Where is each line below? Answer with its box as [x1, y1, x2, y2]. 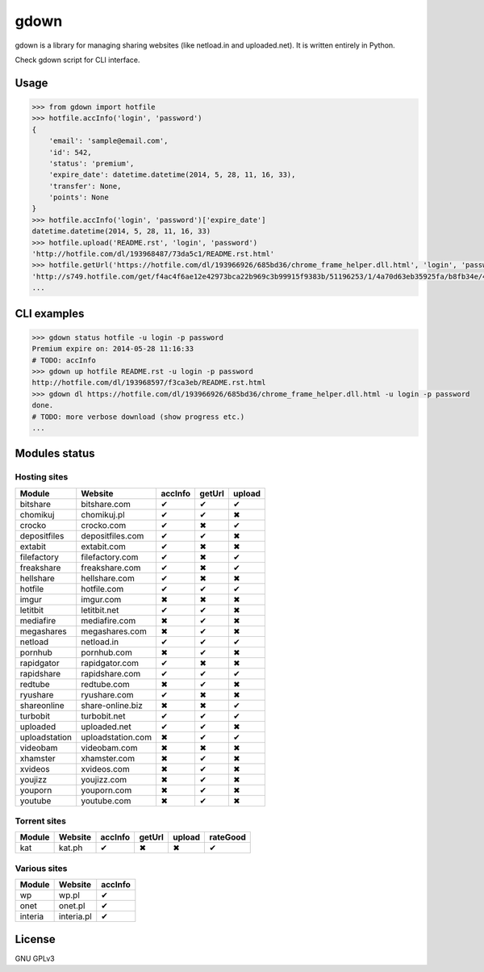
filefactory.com [81, 551, 139, 563]
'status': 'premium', [48, 158, 135, 168]
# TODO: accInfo [31, 355, 97, 365]
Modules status [15, 446, 95, 460]
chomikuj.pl [81, 509, 125, 520]
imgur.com [81, 593, 122, 605]
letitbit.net [81, 604, 119, 615]
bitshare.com [81, 498, 131, 509]
